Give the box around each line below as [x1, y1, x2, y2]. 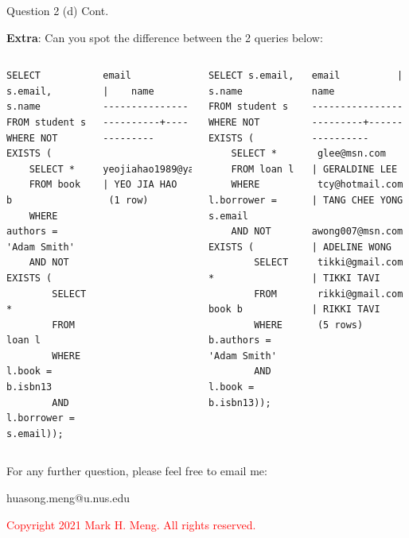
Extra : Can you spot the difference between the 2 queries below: [6, 29, 323, 45]
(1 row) [108, 194, 149, 206]
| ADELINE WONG [311, 241, 391, 253]
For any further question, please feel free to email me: [6, 463, 267, 479]
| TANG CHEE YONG [311, 194, 403, 206]
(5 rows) [317, 319, 364, 331]
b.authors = [208, 335, 271, 346]
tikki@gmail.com [317, 257, 403, 269]
